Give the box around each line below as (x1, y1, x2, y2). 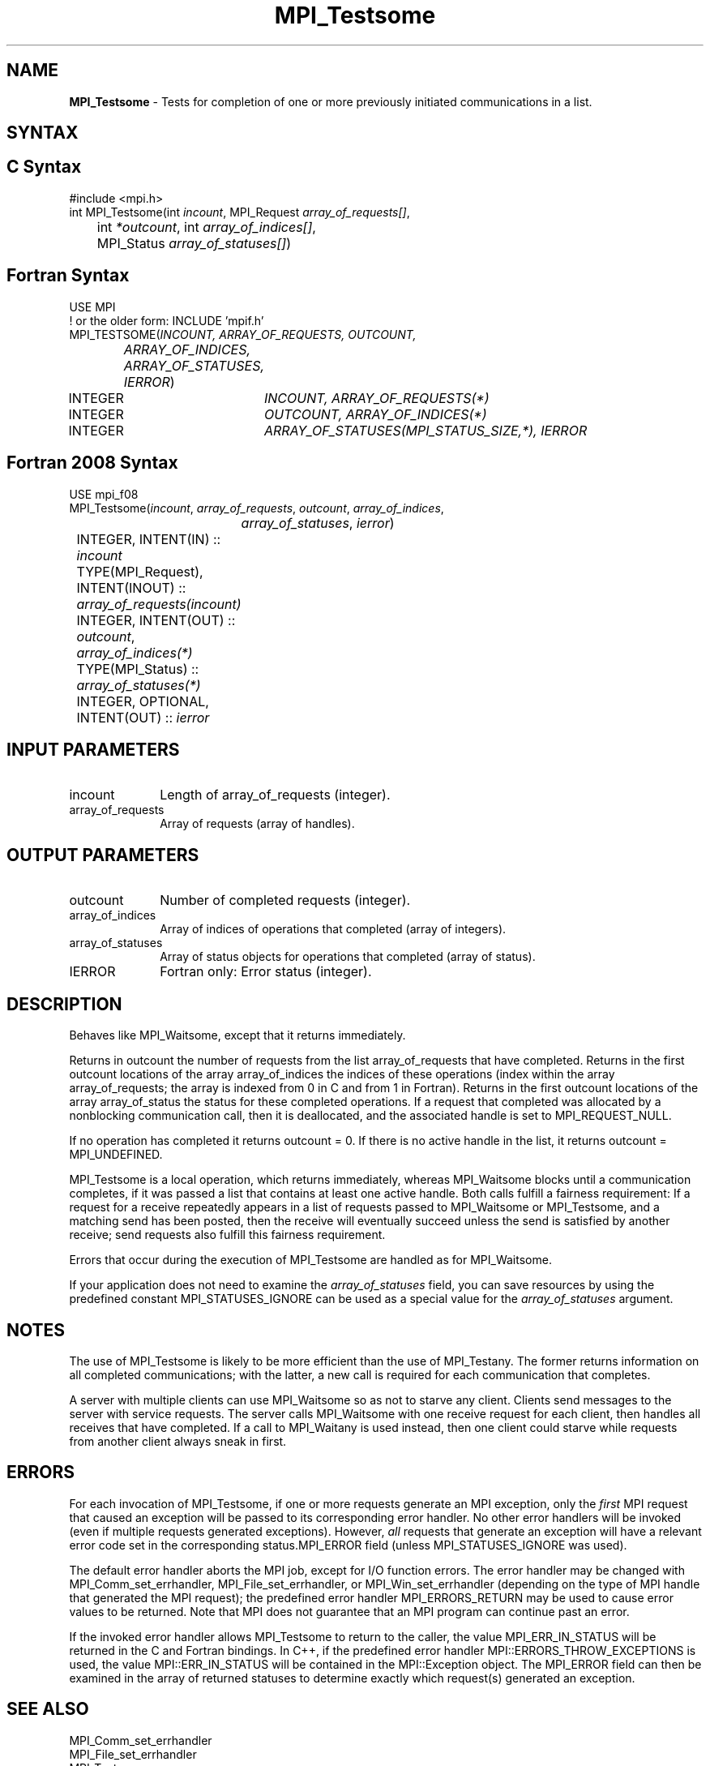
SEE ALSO (6, 1699, 89, 1720)
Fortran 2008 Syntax (6, 452, 178, 474)
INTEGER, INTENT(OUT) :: (76, 611, 236, 628)
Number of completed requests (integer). (160, 892, 411, 909)
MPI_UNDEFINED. (69, 1147, 163, 1162)
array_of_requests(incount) (76, 595, 242, 612)
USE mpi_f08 (69, 487, 139, 501)
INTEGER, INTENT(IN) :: (76, 530, 221, 547)
